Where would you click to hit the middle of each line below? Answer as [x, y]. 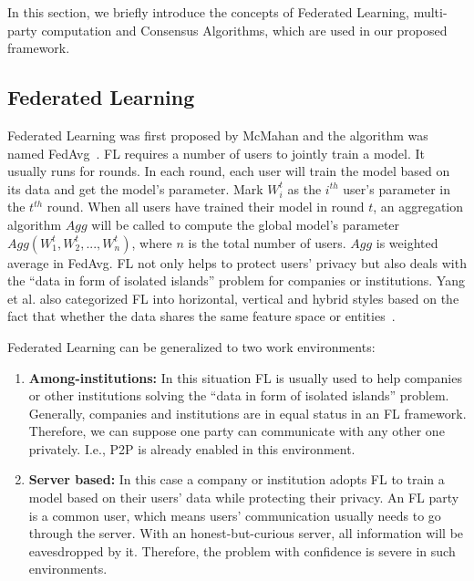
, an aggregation [418, 207]
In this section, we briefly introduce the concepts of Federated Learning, [208, 12]
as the [304, 188]
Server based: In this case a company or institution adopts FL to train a [237, 479]
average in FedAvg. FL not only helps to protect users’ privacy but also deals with [237, 262]
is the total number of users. [267, 242]
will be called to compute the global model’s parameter [246, 224]
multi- [430, 12]
